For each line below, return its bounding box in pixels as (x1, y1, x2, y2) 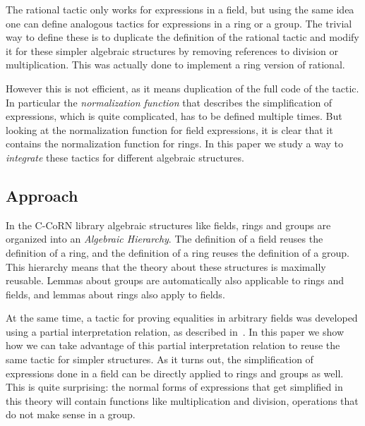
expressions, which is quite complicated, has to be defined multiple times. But (6, 109, 342, 123)
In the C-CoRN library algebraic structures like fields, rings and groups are (6, 217, 331, 232)
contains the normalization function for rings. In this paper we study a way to (6, 136, 344, 151)
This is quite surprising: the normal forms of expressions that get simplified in (6, 379, 343, 394)
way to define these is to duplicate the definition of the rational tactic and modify (6, 30, 359, 44)
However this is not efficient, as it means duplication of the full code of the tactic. (6, 80, 359, 95)
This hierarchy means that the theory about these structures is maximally (6, 259, 326, 274)
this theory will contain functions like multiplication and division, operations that (6, 393, 359, 408)
